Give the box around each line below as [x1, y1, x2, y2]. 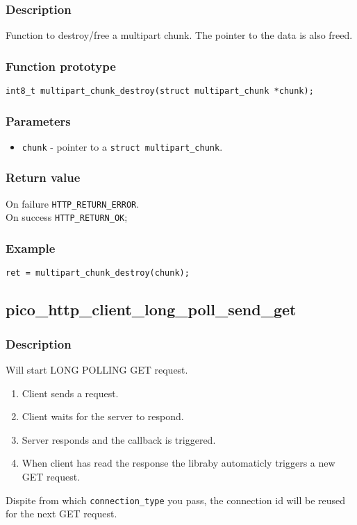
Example [6, 240, 56, 257]
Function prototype [6, 57, 116, 74]
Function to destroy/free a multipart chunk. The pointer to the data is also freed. [6, 28, 353, 42]
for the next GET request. [6, 506, 117, 521]
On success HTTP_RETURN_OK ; [6, 210, 128, 224]
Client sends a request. [22, 385, 119, 400]
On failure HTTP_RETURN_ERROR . [6, 196, 140, 210]
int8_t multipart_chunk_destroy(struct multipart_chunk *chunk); [6, 86, 314, 97]
